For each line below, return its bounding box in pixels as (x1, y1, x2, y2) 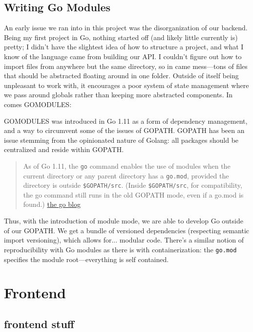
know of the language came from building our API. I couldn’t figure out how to (4, 51, 242, 61)
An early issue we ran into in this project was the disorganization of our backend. (4, 22, 248, 33)
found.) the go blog (23, 199, 81, 209)
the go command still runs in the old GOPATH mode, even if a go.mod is (23, 189, 244, 199)
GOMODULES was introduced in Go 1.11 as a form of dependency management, (4, 115, 248, 126)
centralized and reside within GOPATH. (4, 144, 124, 155)
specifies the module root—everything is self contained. (4, 254, 169, 264)
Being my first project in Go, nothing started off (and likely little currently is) (4, 32, 238, 42)
